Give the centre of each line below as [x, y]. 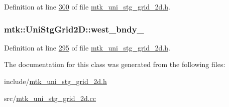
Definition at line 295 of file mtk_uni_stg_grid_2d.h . [87, 47]
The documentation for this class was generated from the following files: [115, 64]
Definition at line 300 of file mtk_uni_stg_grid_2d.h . [87, 6]
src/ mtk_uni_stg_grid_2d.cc [50, 98]
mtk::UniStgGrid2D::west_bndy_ [74, 29]
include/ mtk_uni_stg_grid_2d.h [55, 81]
